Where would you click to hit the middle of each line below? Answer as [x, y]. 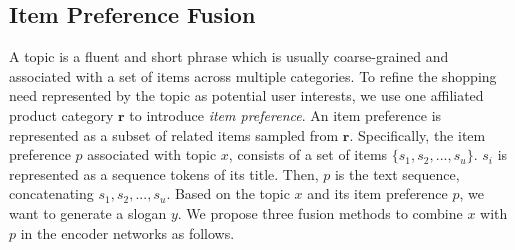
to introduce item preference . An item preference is [285, 114]
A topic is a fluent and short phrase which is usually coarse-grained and [229, 56]
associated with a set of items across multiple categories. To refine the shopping [253, 75]
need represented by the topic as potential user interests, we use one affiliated [246, 95]
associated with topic [152, 154]
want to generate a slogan [88, 212]
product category [61, 114]
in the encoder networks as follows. [127, 232]
